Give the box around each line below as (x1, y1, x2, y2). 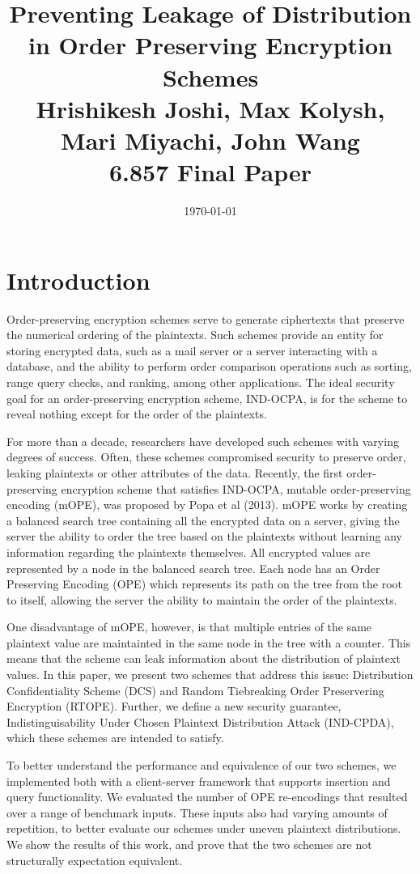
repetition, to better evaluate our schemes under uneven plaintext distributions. (6, 820, 401, 837)
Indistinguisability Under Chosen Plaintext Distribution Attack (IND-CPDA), (6, 713, 394, 730)
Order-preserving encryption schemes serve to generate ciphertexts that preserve (6, 310, 405, 327)
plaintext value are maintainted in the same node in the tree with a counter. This (6, 634, 411, 651)
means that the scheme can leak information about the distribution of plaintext (6, 650, 401, 667)
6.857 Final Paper (108, 155, 312, 189)
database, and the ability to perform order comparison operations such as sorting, (6, 358, 412, 375)
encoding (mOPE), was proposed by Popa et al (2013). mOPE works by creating (6, 496, 408, 513)
